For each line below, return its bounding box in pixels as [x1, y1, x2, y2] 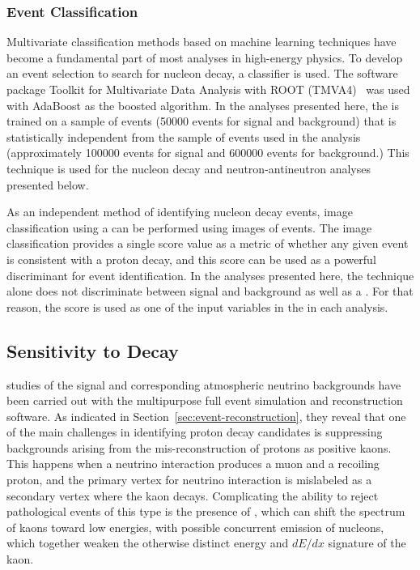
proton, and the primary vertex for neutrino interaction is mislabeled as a [6, 471, 372, 488]
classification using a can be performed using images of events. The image [6, 219, 372, 236]
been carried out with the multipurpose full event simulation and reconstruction [6, 392, 403, 409]
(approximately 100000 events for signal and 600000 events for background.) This [6, 144, 409, 161]
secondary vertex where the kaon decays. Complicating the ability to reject [6, 487, 379, 504]
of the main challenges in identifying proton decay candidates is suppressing [6, 423, 383, 440]
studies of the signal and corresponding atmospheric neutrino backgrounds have [6, 376, 401, 393]
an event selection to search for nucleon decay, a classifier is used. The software [6, 65, 398, 82]
